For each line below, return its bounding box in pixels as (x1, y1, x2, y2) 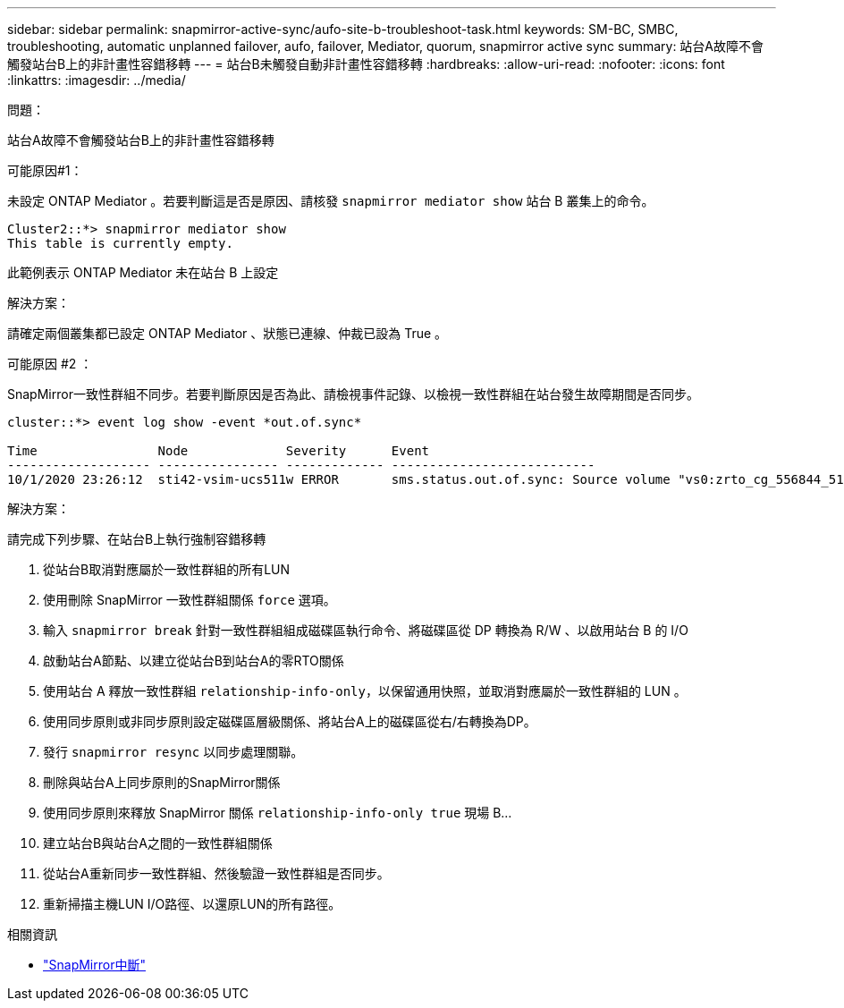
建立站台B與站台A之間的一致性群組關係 (43, 835, 273, 851)
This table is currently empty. (7, 236, 233, 250)
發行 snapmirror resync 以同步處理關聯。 (43, 744, 304, 759)
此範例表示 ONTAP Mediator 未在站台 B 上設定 (7, 265, 279, 280)
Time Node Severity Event (7, 444, 430, 458)
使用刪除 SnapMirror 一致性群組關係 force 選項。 (43, 592, 336, 607)
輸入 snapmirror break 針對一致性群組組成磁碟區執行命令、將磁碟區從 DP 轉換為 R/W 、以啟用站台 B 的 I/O (43, 623, 688, 638)
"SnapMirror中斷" (43, 957, 146, 972)
